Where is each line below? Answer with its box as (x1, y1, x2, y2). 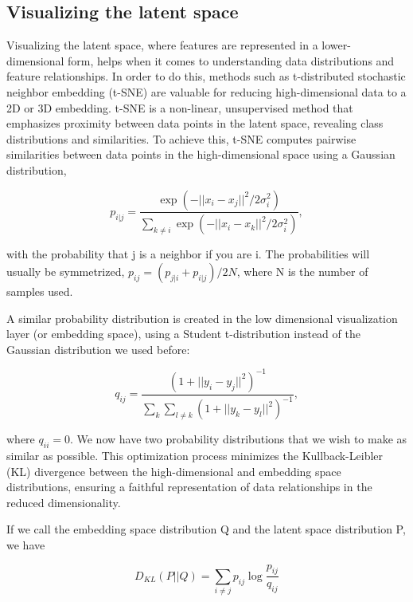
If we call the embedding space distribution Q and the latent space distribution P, (6, 521, 406, 537)
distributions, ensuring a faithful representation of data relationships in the (6, 478, 372, 495)
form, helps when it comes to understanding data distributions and (68, 52, 395, 69)
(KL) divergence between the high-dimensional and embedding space (6, 462, 341, 479)
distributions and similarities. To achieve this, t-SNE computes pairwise (6, 130, 357, 147)
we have (6, 537, 45, 553)
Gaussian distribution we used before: (6, 340, 190, 357)
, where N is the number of (236, 263, 368, 280)
